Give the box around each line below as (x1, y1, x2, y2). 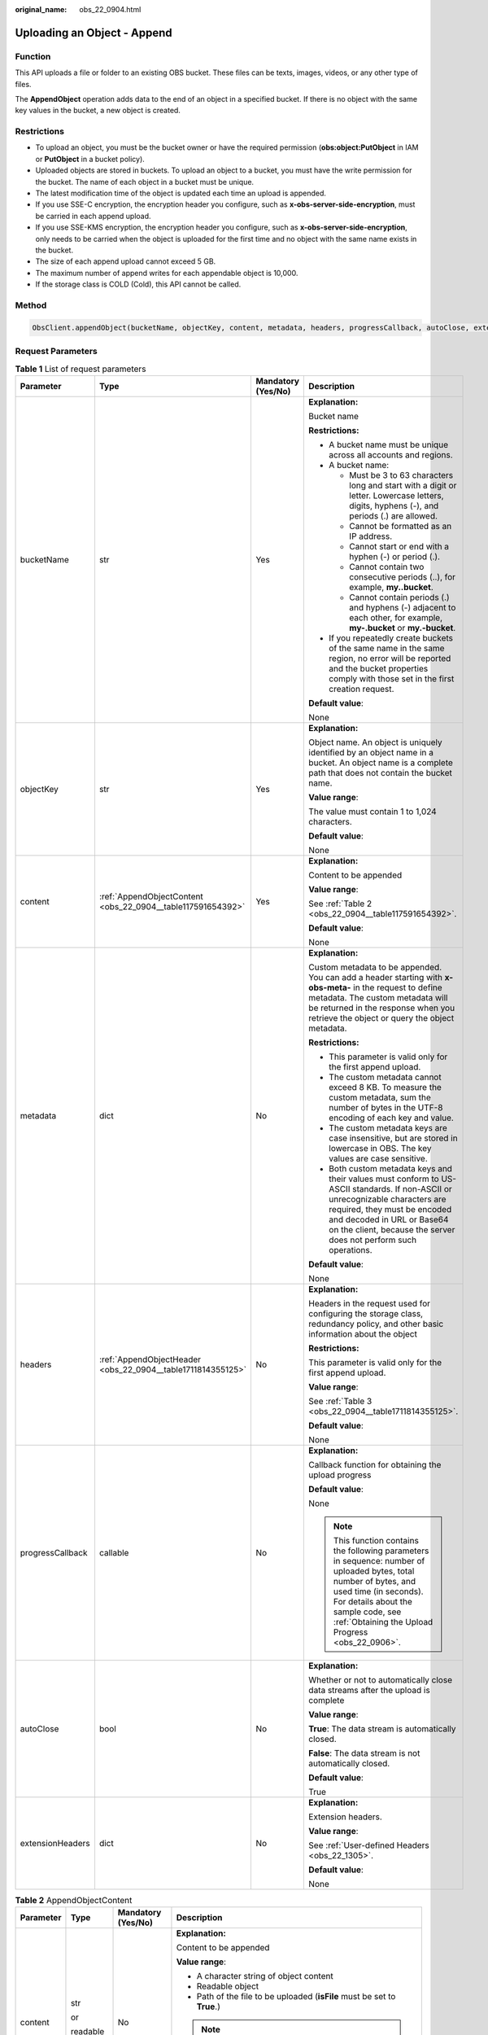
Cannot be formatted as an (349, 520, 452, 532)
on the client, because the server (329, 1223, 455, 1235)
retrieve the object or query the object (308, 1012, 455, 1023)
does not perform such (329, 1234, 417, 1245)
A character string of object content (196, 1971, 333, 1982)
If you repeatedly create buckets (329, 632, 453, 643)
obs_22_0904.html (79, 5, 142, 14)
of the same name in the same (329, 642, 445, 654)
